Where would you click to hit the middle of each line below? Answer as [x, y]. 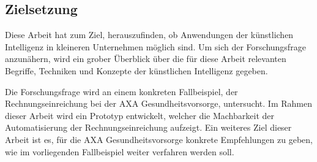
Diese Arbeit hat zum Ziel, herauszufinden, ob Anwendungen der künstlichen [149, 35]
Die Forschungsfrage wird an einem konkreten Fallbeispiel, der [121, 91]
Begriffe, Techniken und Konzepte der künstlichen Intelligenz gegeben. [136, 70]
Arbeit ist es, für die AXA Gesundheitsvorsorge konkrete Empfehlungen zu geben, [159, 139]
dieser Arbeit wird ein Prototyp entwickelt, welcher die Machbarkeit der [140, 115]
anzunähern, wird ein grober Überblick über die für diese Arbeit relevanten [146, 59]
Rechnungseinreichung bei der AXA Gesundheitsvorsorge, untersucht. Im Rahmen [158, 103]
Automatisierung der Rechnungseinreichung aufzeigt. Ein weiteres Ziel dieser [148, 127]
